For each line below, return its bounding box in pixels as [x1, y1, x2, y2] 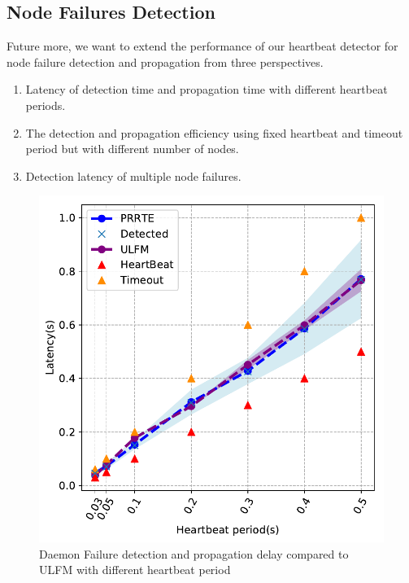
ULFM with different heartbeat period [39, 561, 231, 578]
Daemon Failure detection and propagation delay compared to [39, 545, 349, 562]
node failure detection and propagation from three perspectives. [7, 53, 324, 70]
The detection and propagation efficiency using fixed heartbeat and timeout [25, 124, 403, 141]
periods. [25, 96, 66, 113]
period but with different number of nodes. [25, 140, 239, 157]
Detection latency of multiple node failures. [25, 167, 241, 184]
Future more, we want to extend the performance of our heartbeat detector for [7, 37, 398, 55]
